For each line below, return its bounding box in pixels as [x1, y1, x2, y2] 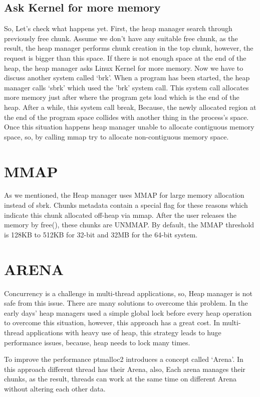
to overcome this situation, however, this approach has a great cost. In [4, 317, 220, 328]
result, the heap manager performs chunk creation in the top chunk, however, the [4, 43, 253, 53]
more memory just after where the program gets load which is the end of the [4, 92, 239, 102]
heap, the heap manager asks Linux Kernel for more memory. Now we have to [4, 62, 243, 73]
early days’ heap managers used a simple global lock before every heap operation [4, 307, 252, 318]
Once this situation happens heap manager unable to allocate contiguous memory [4, 121, 254, 132]
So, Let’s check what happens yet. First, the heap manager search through [4, 23, 232, 34]
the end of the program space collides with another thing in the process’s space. [4, 111, 249, 122]
